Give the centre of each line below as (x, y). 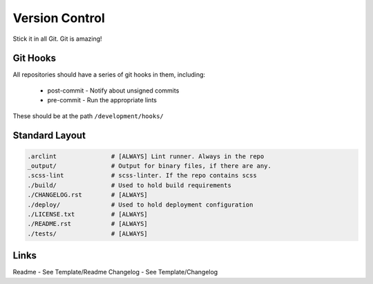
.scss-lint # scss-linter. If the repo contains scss (142, 176)
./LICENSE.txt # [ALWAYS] (87, 214)
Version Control (59, 18)
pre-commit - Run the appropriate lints (102, 100)
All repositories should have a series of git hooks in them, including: (109, 75)
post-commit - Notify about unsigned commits (113, 91)
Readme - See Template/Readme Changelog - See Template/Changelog (115, 272)
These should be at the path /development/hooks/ (88, 116)
